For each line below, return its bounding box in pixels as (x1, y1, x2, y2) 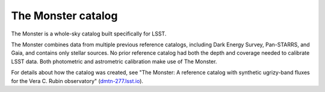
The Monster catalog (11, 9, 118, 22)
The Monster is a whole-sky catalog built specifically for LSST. (11, 30, 167, 37)
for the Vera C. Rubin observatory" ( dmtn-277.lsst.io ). (11, 77, 144, 84)
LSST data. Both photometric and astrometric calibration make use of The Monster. (11, 58, 217, 65)
